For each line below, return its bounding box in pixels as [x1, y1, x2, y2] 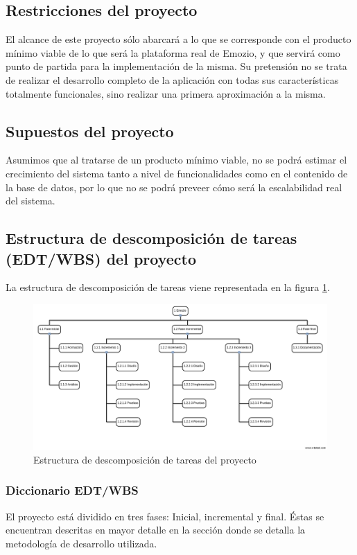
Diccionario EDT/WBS [6, 482, 139, 499]
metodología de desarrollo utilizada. [6, 536, 157, 550]
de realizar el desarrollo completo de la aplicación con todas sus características [6, 72, 339, 87]
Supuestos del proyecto [6, 120, 174, 141]
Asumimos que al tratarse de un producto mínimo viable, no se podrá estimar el [6, 152, 347, 167]
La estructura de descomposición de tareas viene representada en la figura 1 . [6, 280, 330, 294]
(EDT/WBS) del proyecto [6, 247, 196, 269]
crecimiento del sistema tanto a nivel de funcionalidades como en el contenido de [6, 166, 348, 180]
